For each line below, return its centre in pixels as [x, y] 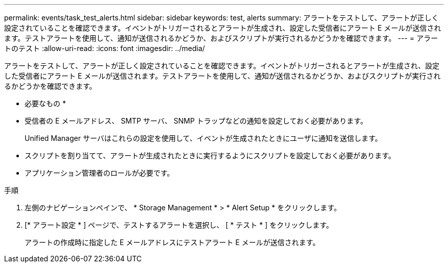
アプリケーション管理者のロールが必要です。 [99, 173]
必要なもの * [45, 103]
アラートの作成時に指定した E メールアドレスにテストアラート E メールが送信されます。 [172, 242]
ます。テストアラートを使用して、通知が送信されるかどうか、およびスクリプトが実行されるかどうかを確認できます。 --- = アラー [221, 38]
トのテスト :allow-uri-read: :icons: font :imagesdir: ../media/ [105, 48]
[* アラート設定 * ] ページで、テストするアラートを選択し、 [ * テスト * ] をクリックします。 [179, 225]
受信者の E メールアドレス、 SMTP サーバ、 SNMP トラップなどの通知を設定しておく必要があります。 [196, 121]
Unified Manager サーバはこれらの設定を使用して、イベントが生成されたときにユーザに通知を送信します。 [203, 138]
